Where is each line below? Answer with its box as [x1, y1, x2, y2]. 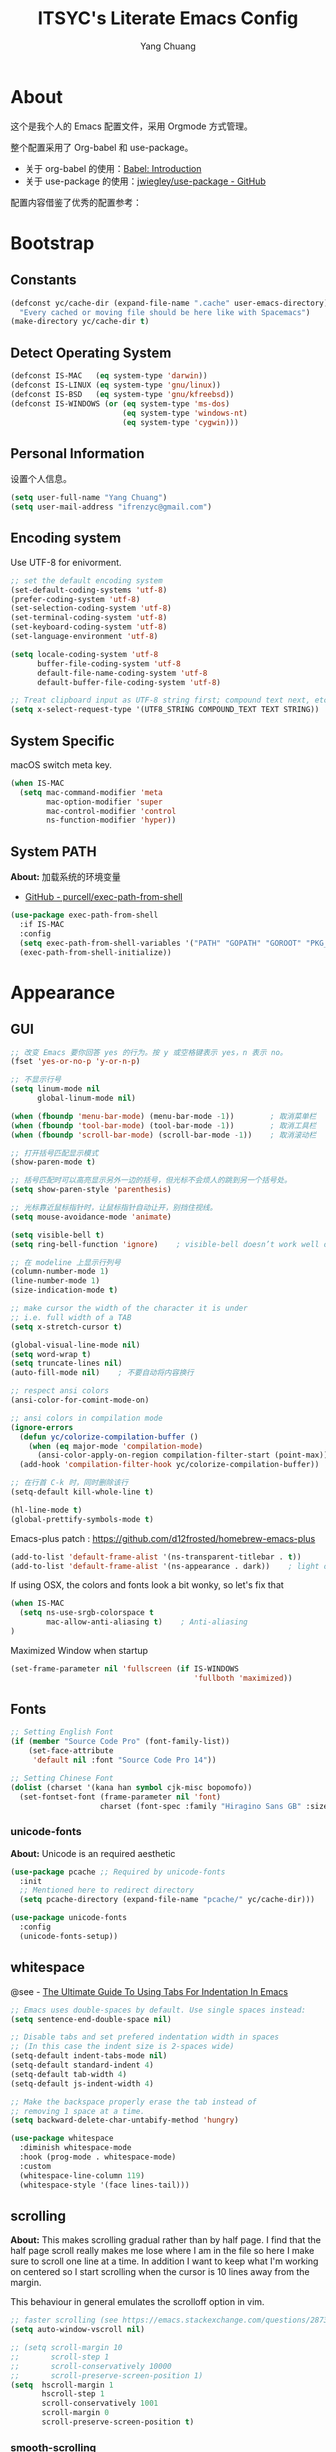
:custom [19, 2161, 52, 2171]
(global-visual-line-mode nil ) [10, 1340, 141, 1350]
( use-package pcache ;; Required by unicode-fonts [10, 1867, 226, 1877]
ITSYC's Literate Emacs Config [37, 7, 299, 30]
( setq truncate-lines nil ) [10, 1358, 123, 1369]
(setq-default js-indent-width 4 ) [10, 2078, 155, 2089]
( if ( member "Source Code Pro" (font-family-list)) [10, 1737, 230, 1747]
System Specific [10, 732, 115, 749]
